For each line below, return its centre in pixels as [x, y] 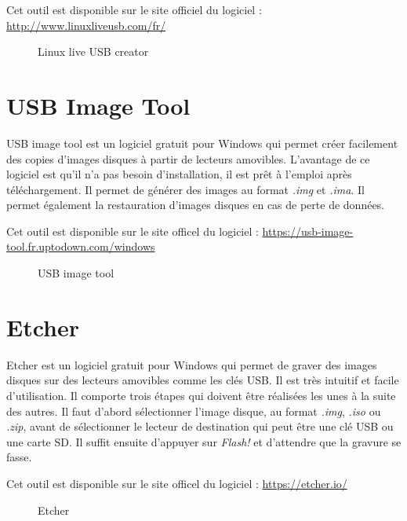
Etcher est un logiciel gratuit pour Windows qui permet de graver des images [192, 364]
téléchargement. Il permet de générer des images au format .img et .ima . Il [185, 189]
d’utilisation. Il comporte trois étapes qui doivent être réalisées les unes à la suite [201, 395]
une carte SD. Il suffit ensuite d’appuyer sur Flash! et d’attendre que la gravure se [204, 441]
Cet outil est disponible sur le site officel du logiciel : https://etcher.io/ [177, 483]
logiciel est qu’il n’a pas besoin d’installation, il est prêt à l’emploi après [179, 174]
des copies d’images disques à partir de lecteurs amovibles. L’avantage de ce [188, 158]
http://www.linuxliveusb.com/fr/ [86, 25]
